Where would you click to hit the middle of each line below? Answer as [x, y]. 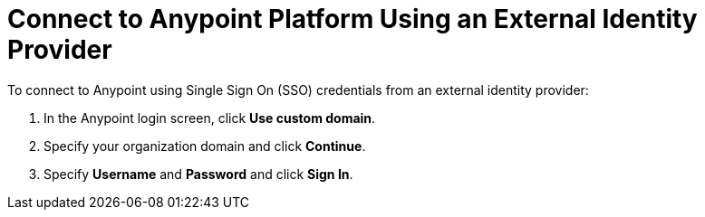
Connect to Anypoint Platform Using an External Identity [352, 19]
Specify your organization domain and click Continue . [205, 146]
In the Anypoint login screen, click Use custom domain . [210, 118]
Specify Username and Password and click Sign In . [198, 174]
